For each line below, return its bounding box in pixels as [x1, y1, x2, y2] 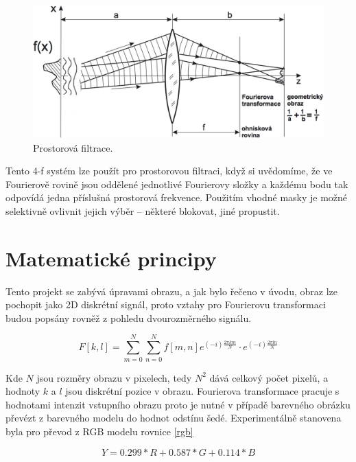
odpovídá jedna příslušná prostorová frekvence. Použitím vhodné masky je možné [5, 190, 348, 205]
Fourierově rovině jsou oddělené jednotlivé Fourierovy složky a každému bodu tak [5, 176, 348, 191]
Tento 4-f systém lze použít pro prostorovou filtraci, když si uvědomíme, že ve [5, 163, 333, 178]
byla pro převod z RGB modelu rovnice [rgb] [5, 424, 193, 438]
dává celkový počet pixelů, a [209, 370, 329, 384]
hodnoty [5, 384, 40, 398]
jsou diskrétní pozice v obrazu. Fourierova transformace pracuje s [65, 384, 340, 398]
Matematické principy [5, 244, 217, 272]
